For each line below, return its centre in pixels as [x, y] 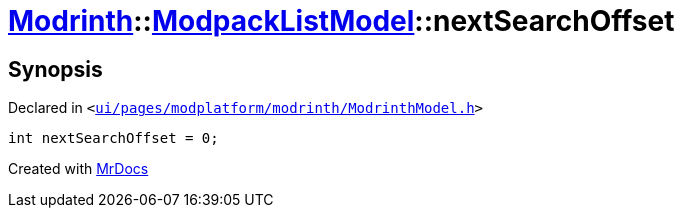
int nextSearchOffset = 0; [113, 138]
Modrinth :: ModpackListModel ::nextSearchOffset [341, 21]
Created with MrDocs [78, 169]
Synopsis [55, 69]
